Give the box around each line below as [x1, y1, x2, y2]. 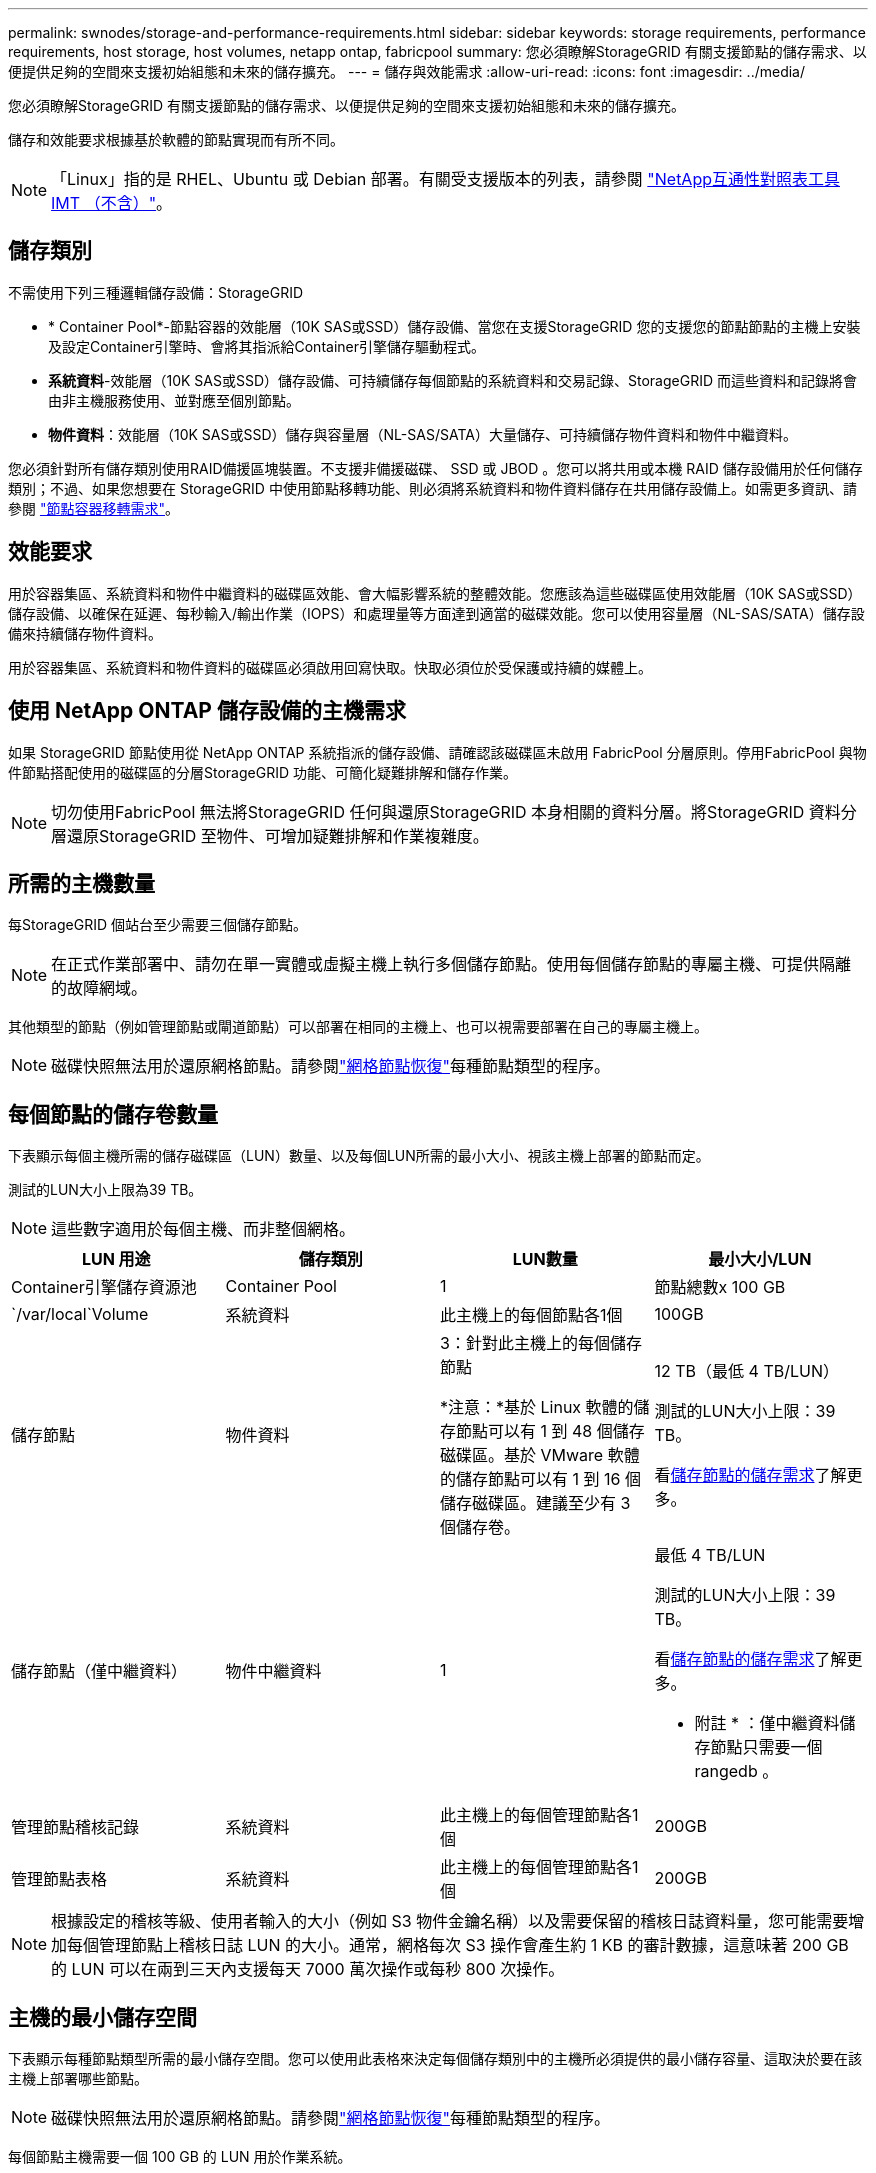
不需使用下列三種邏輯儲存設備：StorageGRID [8, 283, 304, 301]
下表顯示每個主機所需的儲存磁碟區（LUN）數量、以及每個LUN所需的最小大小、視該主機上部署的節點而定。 [8, 1147, 710, 1165]
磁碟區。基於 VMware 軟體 [440, 1445, 640, 1466]
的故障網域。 [51, 978, 148, 999]
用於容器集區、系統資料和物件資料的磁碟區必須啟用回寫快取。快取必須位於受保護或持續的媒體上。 [8, 658, 652, 676]
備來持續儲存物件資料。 [8, 624, 162, 642]
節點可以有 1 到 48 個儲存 [456, 1421, 645, 1442]
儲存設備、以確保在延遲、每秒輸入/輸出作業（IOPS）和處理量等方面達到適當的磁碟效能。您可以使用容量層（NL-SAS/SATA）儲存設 [8, 604, 865, 622]
